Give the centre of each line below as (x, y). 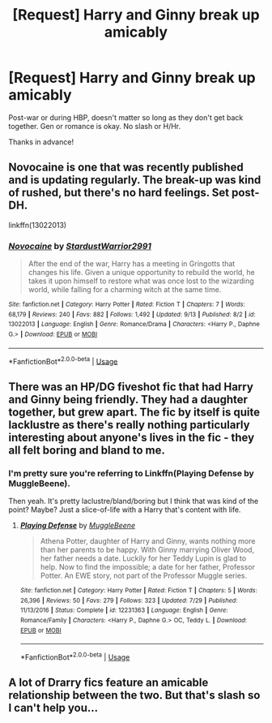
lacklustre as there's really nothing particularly (129, 425)
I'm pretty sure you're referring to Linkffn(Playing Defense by (132, 473)
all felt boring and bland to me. (87, 450)
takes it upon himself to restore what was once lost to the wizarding (141, 281)
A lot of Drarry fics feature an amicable (108, 683)
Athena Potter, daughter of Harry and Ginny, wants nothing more (148, 541)
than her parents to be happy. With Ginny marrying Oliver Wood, (147, 550)
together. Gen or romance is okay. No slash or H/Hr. (95, 126)
